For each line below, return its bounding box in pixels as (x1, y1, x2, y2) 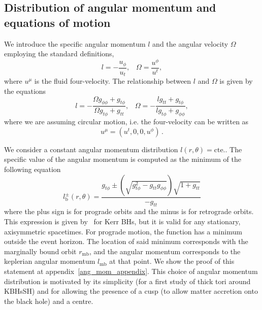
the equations (4, 85, 46, 96)
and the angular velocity (152, 38, 228, 49)
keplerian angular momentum (4, 256, 95, 266)
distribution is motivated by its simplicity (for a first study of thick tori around (4, 275, 251, 286)
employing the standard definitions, (4, 48, 114, 59)
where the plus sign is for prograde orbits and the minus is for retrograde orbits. (4, 206, 254, 217)
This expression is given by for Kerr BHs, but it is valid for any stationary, (4, 216, 241, 226)
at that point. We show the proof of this (109, 256, 235, 266)
